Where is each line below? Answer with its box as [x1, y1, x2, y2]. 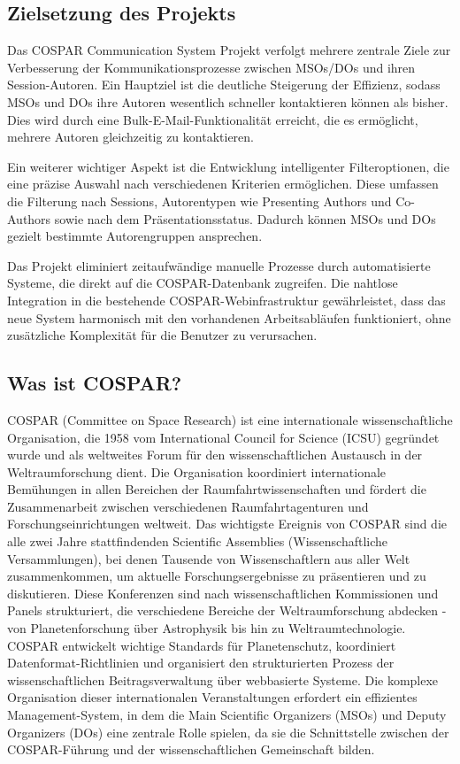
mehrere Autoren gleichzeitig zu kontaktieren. [7, 127, 254, 146]
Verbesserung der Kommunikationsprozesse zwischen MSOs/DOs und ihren [7, 58, 416, 76]
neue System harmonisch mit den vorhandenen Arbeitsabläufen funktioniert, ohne [7, 308, 451, 327]
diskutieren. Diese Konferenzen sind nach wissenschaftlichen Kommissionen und [7, 583, 439, 602]
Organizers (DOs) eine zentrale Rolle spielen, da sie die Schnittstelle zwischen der [7, 722, 449, 741]
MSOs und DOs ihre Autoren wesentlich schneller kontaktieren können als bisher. [7, 92, 448, 111]
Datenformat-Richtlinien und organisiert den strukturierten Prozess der [7, 653, 395, 672]
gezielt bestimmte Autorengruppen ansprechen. [7, 227, 263, 245]
